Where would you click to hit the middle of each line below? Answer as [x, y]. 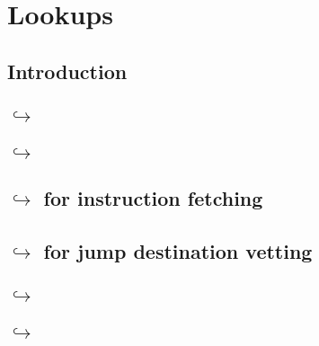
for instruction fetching [153, 198]
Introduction [67, 71]
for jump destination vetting [178, 251]
